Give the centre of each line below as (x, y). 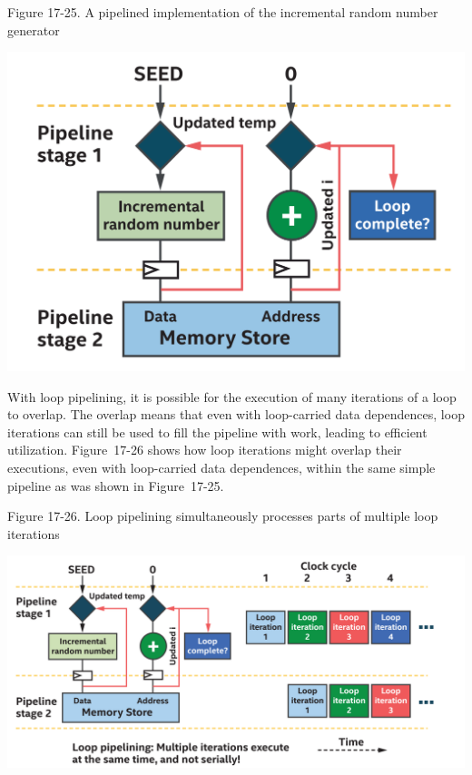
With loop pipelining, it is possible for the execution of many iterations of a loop (232, 396)
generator (34, 29)
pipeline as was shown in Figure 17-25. (116, 485)
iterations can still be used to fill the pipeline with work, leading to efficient (217, 432)
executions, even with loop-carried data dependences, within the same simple (221, 468)
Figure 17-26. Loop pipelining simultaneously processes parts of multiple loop (223, 516)
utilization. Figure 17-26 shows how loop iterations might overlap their (205, 450)
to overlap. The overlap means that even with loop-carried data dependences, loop (236, 414)
